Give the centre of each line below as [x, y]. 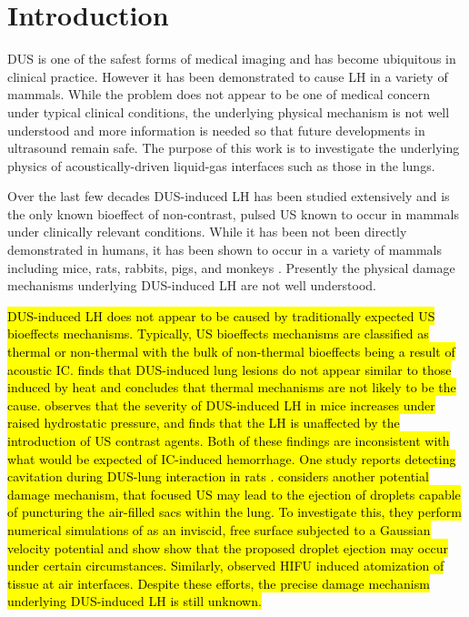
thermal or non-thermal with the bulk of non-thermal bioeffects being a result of [231, 352]
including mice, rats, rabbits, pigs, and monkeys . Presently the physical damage [231, 267]
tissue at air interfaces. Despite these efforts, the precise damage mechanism [219, 583]
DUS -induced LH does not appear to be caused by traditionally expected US [221, 315]
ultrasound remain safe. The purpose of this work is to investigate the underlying [234, 148]
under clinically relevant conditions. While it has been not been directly [207, 232]
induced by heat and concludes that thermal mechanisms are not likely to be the [232, 387]
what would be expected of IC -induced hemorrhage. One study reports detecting [232, 458]
